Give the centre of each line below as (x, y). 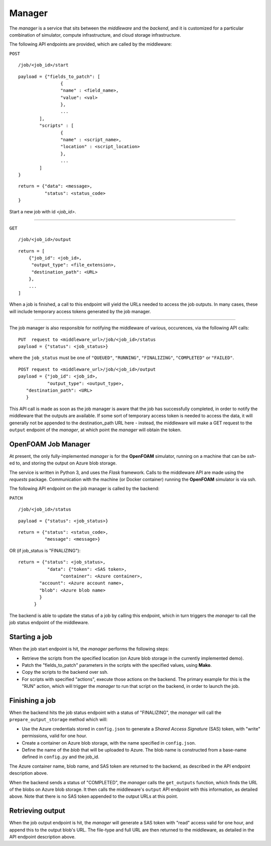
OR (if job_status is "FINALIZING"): (45, 550)
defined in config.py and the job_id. (61, 757)
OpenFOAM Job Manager (50, 444)
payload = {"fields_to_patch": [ (59, 76)
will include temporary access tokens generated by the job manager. (80, 311)
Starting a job (31, 637)
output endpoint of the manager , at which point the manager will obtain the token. (95, 430)
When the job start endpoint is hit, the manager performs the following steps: (89, 649)
